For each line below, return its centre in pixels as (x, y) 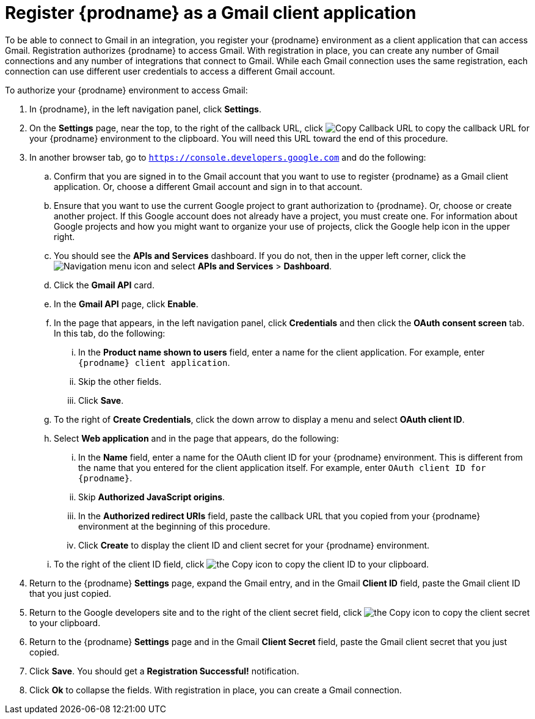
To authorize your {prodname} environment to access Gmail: (126, 90)
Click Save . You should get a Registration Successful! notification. (164, 671)
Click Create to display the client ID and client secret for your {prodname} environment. (254, 545)
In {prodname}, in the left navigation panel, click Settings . (146, 109)
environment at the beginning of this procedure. (174, 526)
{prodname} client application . (154, 362)
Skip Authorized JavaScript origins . (152, 497)
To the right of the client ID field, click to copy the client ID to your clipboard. (242, 564)
